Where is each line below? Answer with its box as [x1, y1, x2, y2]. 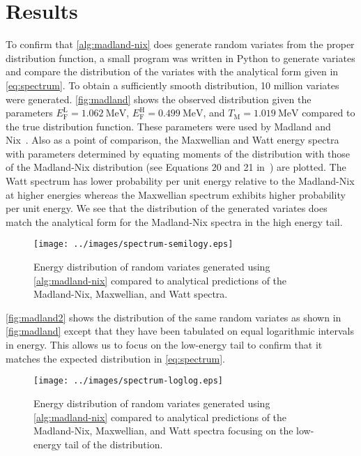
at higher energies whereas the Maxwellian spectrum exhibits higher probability [6, 187, 346, 202]
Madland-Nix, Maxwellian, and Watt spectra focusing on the [33, 423, 293, 438]
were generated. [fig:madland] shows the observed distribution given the [6, 91, 312, 106]
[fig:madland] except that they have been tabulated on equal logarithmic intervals [6, 324, 354, 338]
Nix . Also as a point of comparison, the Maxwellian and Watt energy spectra [6, 132, 339, 147]
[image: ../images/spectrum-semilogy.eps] [33, 239, 233, 250]
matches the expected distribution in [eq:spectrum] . [6, 351, 225, 365]
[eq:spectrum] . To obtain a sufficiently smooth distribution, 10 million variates [6, 77, 339, 92]
